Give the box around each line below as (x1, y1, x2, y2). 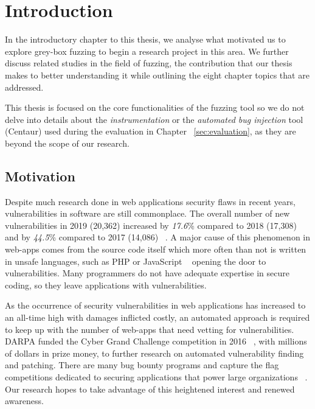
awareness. (5, 394, 44, 407)
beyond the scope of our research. (5, 136, 130, 149)
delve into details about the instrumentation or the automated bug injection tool (5, 113, 303, 125)
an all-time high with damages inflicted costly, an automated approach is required (5, 311, 310, 324)
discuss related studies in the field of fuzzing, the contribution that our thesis (5, 57, 292, 69)
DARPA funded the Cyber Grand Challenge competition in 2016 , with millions (5, 335, 307, 348)
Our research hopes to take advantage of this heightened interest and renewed (5, 382, 295, 395)
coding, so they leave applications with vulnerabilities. (5, 278, 207, 291)
